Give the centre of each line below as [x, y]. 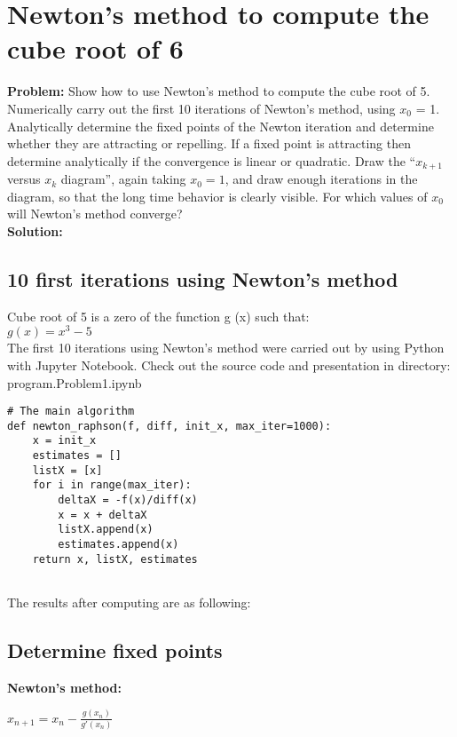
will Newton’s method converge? [95, 214]
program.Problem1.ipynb [75, 382]
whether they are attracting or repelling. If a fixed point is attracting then [209, 143]
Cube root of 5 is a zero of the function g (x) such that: [158, 316]
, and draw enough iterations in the [321, 179]
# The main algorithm [71, 412]
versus [24, 179]
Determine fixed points [115, 650]
